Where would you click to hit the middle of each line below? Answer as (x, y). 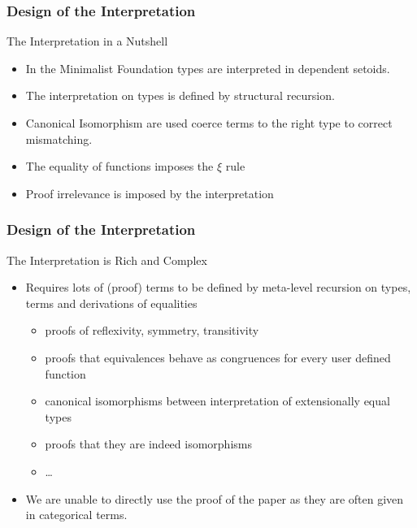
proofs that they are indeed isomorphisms (148, 444)
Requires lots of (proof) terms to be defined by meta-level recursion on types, (218, 287)
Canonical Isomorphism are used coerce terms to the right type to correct (209, 123)
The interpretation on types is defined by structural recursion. (180, 95)
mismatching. (59, 138)
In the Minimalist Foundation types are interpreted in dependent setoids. (208, 68)
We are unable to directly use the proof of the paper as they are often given (215, 498)
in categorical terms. (76, 515)
